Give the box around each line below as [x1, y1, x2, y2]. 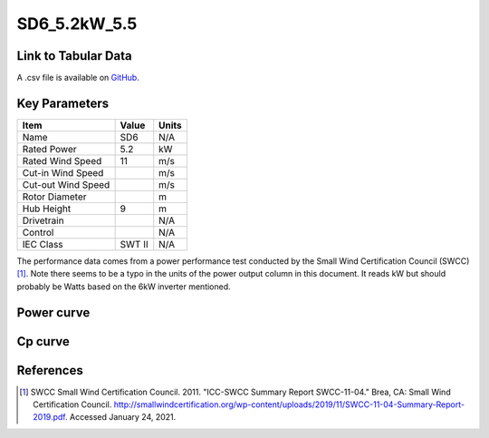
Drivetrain [22, 214, 64, 227]
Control [22, 226, 54, 238]
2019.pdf [33, 412, 66, 423]
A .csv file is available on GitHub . [16, 73, 139, 83]
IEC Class [22, 238, 63, 250]
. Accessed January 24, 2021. [64, 412, 177, 423]
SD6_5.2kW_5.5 [16, 14, 138, 34]
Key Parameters [16, 95, 109, 111]
